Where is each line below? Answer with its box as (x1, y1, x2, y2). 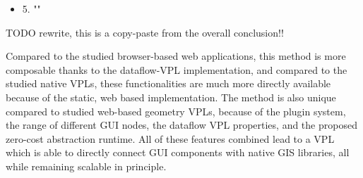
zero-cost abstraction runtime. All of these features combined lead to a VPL (6, 131, 335, 146)
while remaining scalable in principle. (6, 158, 167, 173)
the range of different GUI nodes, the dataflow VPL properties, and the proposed (6, 117, 357, 132)
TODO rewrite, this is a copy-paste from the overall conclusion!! (6, 25, 284, 39)
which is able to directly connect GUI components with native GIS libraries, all (6, 145, 350, 160)
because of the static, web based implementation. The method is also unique (6, 89, 336, 104)
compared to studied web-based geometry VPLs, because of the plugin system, (6, 103, 346, 118)
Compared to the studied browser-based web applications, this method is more (6, 49, 346, 63)
